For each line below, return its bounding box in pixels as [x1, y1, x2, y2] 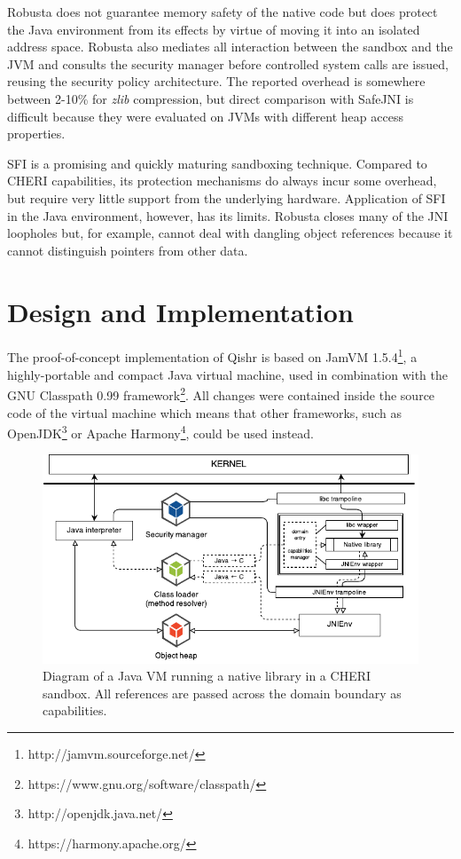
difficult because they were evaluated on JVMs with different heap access [7, 106, 403, 125]
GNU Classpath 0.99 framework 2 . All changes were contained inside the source [7, 383, 435, 404]
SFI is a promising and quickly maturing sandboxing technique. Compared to [7, 154, 427, 172]
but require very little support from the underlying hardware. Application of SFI [7, 188, 446, 207]
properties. [7, 124, 66, 143]
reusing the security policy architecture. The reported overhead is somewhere [7, 72, 426, 91]
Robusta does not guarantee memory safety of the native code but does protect [7, 3, 438, 20]
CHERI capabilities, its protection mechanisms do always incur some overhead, [7, 171, 437, 190]
